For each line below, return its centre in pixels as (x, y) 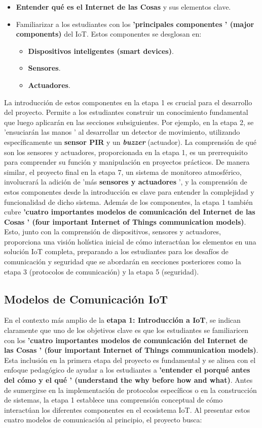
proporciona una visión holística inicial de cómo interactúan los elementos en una (130, 241)
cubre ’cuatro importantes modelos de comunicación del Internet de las (130, 212)
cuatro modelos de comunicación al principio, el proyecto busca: (103, 420)
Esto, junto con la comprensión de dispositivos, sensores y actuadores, (113, 232)
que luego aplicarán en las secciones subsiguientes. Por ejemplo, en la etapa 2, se (129, 122)
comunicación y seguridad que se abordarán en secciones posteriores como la (123, 262)
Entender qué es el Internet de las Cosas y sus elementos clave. (123, 7)
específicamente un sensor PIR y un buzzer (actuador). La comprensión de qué (130, 142)
